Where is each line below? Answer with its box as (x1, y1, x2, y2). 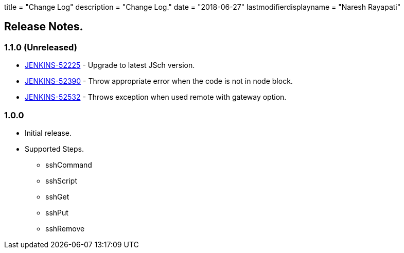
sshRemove (45, 224, 85, 233)
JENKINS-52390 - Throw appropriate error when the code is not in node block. (25, 77, 293, 86)
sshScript (45, 176, 77, 185)
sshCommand (45, 160, 92, 169)
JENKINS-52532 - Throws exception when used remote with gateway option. (25, 93, 287, 102)
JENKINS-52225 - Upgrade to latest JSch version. (25, 61, 195, 70)
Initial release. (25, 128, 72, 137)
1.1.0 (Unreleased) (4, 42, 77, 52)
